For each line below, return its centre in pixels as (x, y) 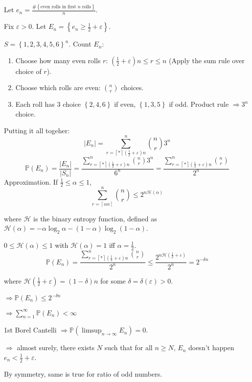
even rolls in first (58, 7)
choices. (132, 87)
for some (113, 280)
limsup (92, 331)
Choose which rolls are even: (58, 87)
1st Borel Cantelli (30, 330)
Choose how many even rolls (58, 60)
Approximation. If (31, 181)
